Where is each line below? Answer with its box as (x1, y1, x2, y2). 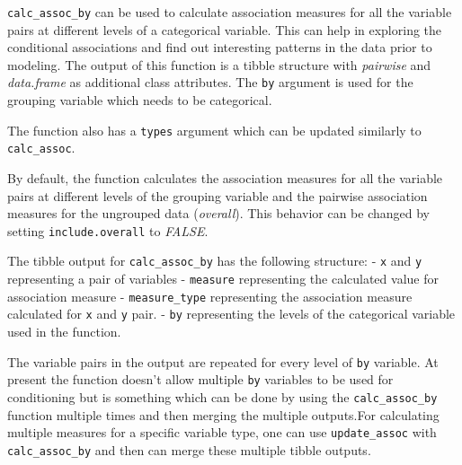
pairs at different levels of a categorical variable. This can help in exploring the (7, 20, 442, 39)
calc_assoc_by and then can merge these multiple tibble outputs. (7, 440, 371, 459)
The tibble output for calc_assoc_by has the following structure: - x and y (7, 251, 422, 270)
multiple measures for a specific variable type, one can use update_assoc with (7, 423, 437, 442)
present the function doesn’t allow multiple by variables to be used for (7, 370, 394, 389)
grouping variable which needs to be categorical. (7, 91, 272, 110)
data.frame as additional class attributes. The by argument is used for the (7, 73, 413, 92)
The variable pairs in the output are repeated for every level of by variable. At (7, 352, 439, 371)
